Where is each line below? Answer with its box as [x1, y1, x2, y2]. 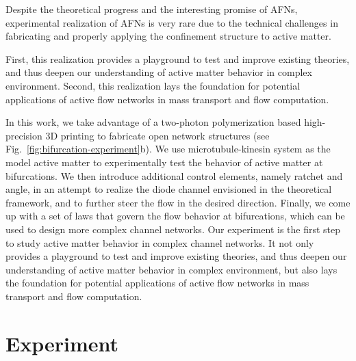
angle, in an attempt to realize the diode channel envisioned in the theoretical [5, 182, 332, 196]
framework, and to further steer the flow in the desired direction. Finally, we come [5, 195, 351, 209]
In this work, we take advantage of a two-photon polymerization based [5, 115, 301, 129]
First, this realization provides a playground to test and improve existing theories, [5, 51, 350, 66]
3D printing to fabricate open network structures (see [45, 128, 270, 142]
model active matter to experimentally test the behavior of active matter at [5, 155, 323, 169]
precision [5, 128, 42, 142]
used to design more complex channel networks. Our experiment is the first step [5, 222, 341, 236]
